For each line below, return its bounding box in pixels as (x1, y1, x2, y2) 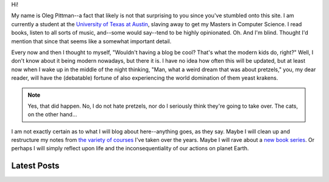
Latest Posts (11, 161, 60, 171)
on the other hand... (27, 111, 77, 118)
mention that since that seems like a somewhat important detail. (11, 37, 172, 45)
